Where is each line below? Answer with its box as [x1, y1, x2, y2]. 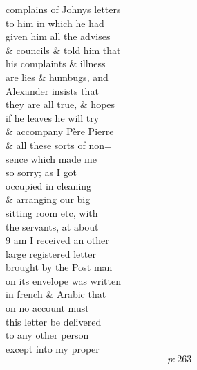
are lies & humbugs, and [6, 69, 109, 84]
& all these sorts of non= [6, 137, 112, 152]
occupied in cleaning [6, 178, 92, 193]
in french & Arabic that [6, 287, 106, 301]
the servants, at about [6, 219, 99, 234]
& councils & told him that [6, 42, 121, 57]
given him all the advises [6, 29, 111, 44]
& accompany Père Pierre [6, 124, 114, 139]
